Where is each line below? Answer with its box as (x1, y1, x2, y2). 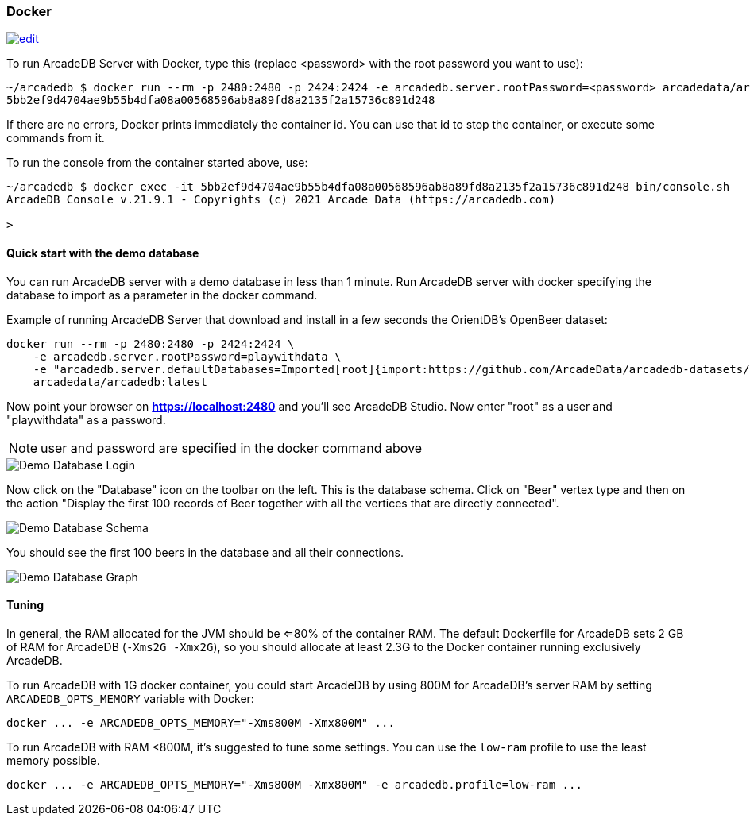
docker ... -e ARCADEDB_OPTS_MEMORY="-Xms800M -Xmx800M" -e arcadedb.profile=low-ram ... (6, 778, 582, 791)
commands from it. (6, 131, 105, 145)
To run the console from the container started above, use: (6, 156, 308, 170)
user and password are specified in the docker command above (41, 439, 423, 456)
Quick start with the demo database (6, 245, 199, 260)
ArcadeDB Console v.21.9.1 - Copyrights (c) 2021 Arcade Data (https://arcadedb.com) (6, 193, 556, 206)
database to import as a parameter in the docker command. (6, 288, 318, 302)
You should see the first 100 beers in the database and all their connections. (6, 545, 404, 559)
